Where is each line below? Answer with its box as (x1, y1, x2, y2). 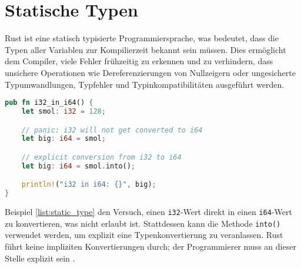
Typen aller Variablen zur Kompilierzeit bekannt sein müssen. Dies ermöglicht (5, 43, 286, 55)
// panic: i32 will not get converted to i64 (21, 125, 203, 134)
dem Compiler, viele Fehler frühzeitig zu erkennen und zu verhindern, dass (5, 55, 273, 67)
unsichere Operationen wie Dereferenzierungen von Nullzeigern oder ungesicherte (5, 66, 296, 78)
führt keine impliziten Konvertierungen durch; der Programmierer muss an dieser (5, 240, 296, 252)
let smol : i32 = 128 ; (21, 107, 106, 115)
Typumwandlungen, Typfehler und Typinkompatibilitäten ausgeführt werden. (5, 78, 285, 90)
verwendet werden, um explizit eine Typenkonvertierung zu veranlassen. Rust (5, 229, 283, 241)
